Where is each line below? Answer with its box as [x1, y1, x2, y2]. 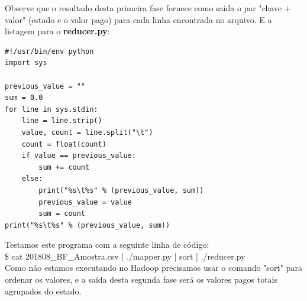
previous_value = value [38, 198, 132, 206]
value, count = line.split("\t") [21, 128, 153, 137]
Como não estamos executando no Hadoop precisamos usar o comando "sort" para [5, 261, 302, 274]
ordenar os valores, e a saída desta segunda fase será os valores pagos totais [5, 273, 278, 286]
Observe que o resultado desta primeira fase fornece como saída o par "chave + [5, 2, 291, 14]
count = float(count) [21, 140, 106, 148]
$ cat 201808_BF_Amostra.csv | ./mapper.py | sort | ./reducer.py [5, 250, 245, 262]
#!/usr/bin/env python [5, 47, 94, 56]
